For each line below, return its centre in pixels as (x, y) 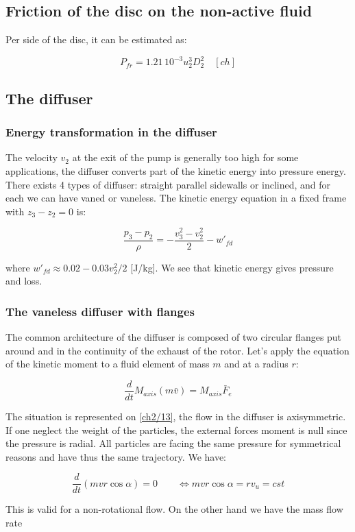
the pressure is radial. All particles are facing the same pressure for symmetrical (173, 443)
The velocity (32, 157)
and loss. (24, 281)
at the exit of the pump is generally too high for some (185, 157)
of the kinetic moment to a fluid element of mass (108, 364)
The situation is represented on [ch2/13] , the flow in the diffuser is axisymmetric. (176, 416)
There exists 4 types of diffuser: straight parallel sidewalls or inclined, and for (168, 184)
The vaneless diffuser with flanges (100, 311)
